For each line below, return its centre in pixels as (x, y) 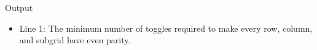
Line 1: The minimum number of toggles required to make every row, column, (166, 28)
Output (19, 7)
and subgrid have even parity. (75, 40)
